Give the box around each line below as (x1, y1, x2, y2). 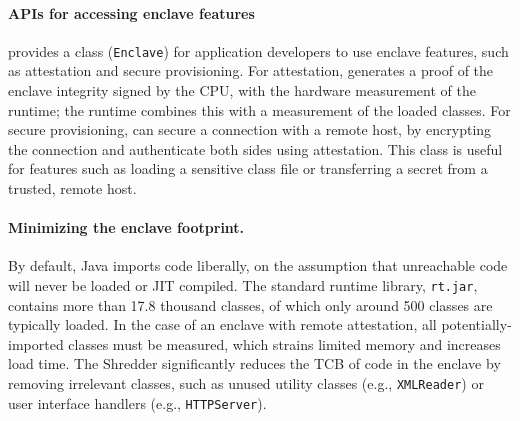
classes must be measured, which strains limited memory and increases (68, 333, 501, 354)
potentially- (441, 314, 512, 335)
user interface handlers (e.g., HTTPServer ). (8, 392, 267, 413)
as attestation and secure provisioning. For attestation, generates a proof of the (8, 60, 494, 81)
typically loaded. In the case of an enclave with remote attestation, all (8, 314, 437, 335)
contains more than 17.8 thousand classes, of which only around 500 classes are (8, 294, 493, 315)
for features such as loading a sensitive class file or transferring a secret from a (8, 158, 488, 179)
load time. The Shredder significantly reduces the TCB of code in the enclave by (8, 353, 501, 374)
